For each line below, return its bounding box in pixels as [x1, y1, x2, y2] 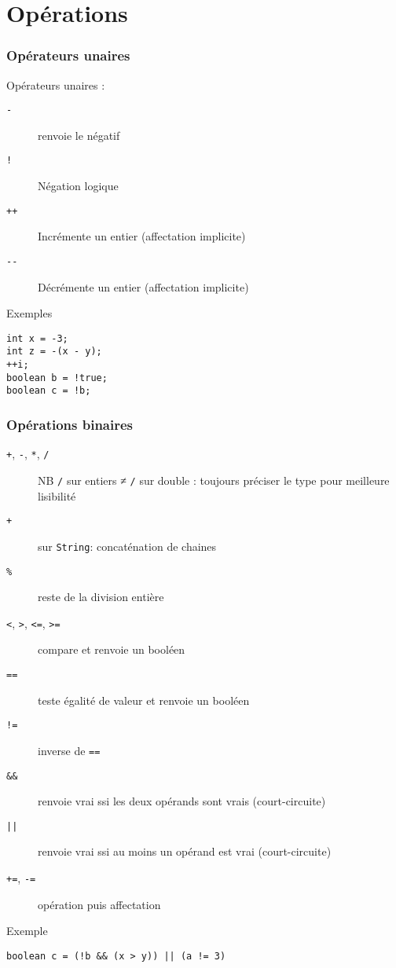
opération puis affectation [38, 896, 161, 912]
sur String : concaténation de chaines [38, 537, 217, 554]
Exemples [6, 305, 53, 321]
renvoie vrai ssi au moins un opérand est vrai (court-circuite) [38, 843, 332, 860]
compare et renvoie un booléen [38, 641, 185, 658]
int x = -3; [6, 332, 68, 344]
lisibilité [38, 487, 76, 504]
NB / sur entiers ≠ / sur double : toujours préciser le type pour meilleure [38, 471, 390, 488]
